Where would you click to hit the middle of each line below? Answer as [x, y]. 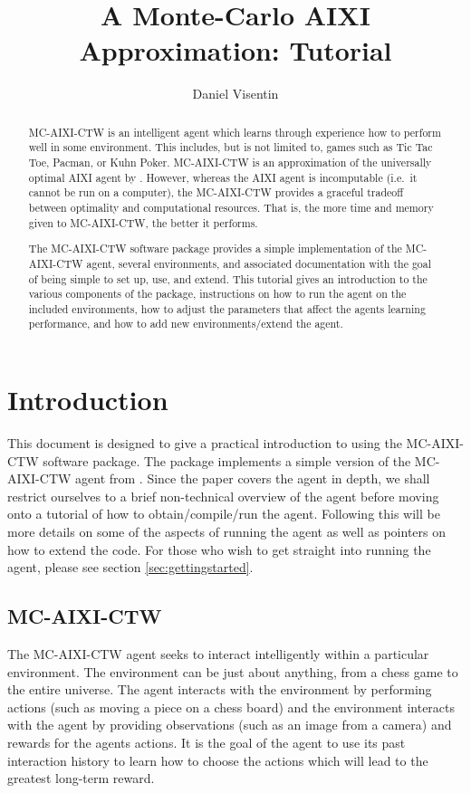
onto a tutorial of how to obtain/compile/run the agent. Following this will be [224, 514]
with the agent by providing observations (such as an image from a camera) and [230, 725]
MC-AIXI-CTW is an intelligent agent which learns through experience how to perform [235, 132]
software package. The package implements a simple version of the [227, 460]
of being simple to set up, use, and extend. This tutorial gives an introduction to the [228, 278]
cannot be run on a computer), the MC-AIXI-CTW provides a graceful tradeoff [216, 192]
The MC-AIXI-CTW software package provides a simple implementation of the [215, 248]
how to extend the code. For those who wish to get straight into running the [219, 549]
